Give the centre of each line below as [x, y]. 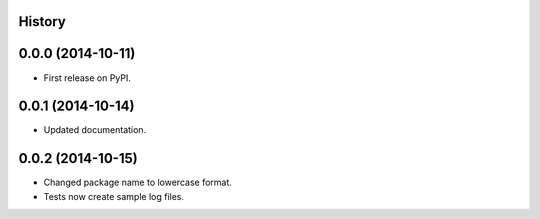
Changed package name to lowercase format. [137, 182]
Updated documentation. [95, 130]
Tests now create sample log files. [114, 196]
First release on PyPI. [87, 77]
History [42, 21]
